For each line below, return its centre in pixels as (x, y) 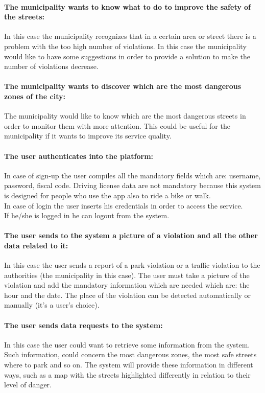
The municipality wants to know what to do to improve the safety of (128, 6)
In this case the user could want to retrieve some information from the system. (127, 344)
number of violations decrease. (51, 66)
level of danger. (28, 385)
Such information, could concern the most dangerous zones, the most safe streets (130, 354)
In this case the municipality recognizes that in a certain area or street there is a (130, 36)
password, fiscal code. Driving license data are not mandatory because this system (132, 185)
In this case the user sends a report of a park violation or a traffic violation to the (132, 265)
